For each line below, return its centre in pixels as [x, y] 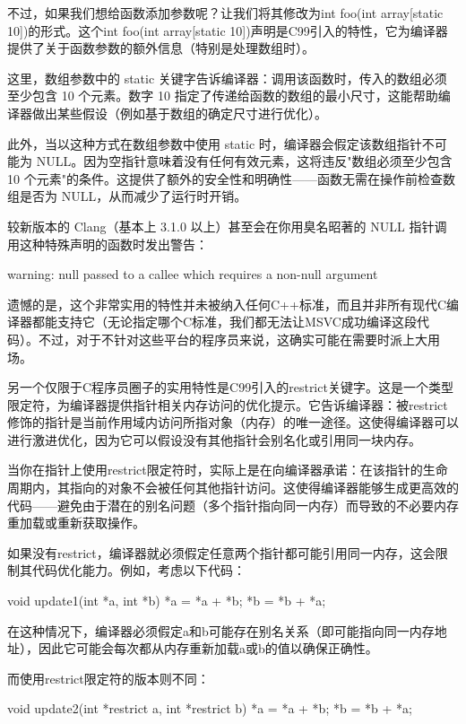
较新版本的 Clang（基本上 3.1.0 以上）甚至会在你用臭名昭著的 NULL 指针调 [227, 226]
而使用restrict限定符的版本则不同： [108, 678]
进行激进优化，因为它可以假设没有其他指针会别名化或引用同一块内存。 [214, 439]
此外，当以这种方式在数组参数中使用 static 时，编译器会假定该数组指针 [215, 143]
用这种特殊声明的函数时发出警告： [108, 244]
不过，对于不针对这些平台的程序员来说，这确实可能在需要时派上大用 [239, 339]
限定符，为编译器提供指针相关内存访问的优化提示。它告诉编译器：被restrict [228, 404]
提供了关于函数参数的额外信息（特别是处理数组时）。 [161, 48]
